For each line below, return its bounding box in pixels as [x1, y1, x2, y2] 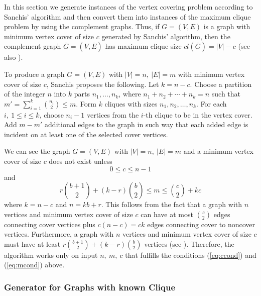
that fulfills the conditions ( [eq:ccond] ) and [125, 249, 256, 260]
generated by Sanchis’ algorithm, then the [101, 31, 230, 41]
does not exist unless [49, 155, 112, 166]
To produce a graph [4, 68, 65, 79]
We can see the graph [4, 146, 70, 156]
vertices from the [86, 109, 139, 120]
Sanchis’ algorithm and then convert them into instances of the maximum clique [4, 11, 251, 22]
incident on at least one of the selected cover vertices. [4, 129, 168, 139]
